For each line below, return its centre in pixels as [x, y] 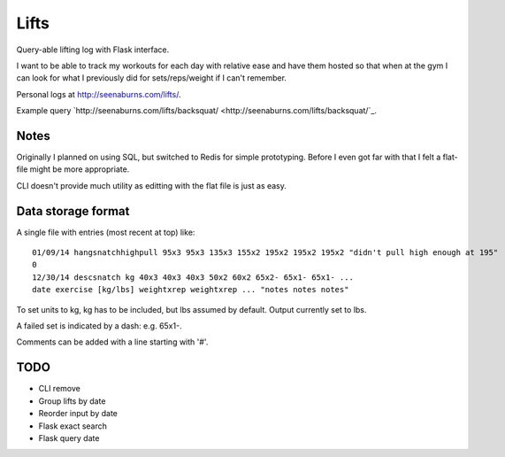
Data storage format [73, 211]
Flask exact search [73, 426]
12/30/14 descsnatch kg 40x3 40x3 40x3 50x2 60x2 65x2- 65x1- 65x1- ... [193, 277]
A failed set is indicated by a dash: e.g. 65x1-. [99, 326]
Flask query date [69, 438]
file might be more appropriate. [73, 169]
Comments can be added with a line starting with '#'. [112, 342]
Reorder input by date [78, 414]
